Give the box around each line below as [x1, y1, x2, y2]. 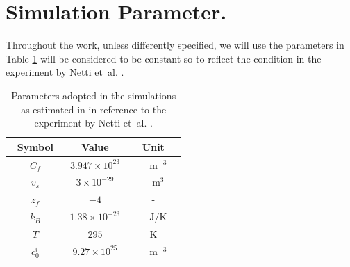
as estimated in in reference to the [21, 102, 167, 116]
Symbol [17, 139, 53, 154]
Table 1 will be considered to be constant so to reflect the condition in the [6, 51, 322, 65]
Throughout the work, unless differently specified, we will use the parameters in [6, 38, 344, 52]
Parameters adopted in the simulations [11, 88, 176, 102]
